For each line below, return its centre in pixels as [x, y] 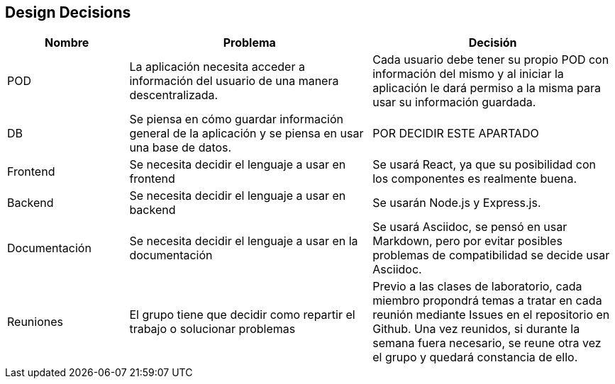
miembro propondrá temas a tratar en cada [487, 301]
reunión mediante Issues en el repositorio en [491, 315]
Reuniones [35, 322]
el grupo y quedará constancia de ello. [475, 357]
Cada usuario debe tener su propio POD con [491, 60]
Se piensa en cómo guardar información [237, 119]
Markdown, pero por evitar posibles [467, 241]
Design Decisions [68, 12]
